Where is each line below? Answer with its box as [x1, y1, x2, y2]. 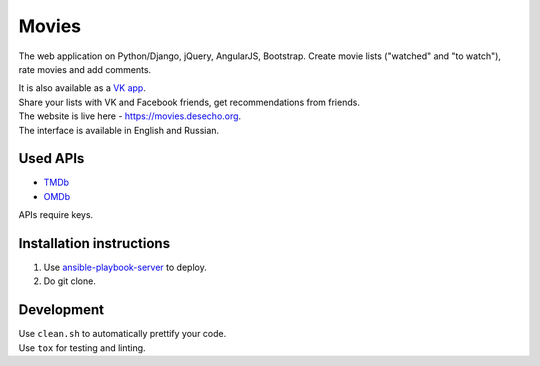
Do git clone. [43, 275, 97, 287]
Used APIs [18, 150, 85, 167]
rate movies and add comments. [18, 63, 152, 75]
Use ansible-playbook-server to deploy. [43, 261, 207, 274]
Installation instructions [18, 235, 170, 252]
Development [18, 301, 105, 319]
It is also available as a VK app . [18, 82, 147, 94]
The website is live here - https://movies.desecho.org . [18, 110, 242, 122]
